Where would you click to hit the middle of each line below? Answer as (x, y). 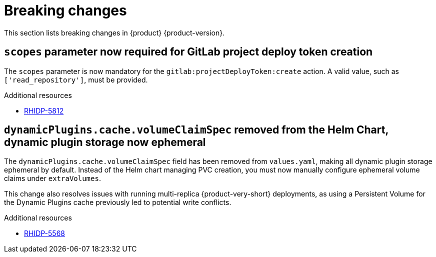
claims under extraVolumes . (52, 178)
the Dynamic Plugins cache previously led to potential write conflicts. (118, 202)
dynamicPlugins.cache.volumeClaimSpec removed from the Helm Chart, (196, 130)
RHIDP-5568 (44, 233)
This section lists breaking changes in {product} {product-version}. (114, 32)
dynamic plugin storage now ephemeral (105, 142)
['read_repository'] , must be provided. (76, 79)
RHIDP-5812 (44, 110)
